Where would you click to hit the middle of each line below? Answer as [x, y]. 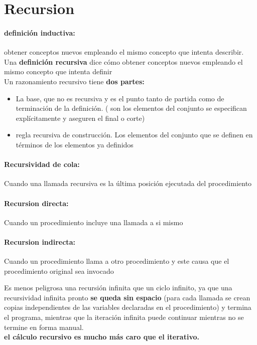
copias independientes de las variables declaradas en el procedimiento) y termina [128, 307]
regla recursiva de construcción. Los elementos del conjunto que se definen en [134, 135]
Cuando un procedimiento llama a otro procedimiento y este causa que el [117, 261]
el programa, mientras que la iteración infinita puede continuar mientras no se [124, 317]
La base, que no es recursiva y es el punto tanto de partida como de [120, 98]
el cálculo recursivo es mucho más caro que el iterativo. [102, 337]
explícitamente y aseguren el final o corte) [80, 118]
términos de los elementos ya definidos [75, 144]
